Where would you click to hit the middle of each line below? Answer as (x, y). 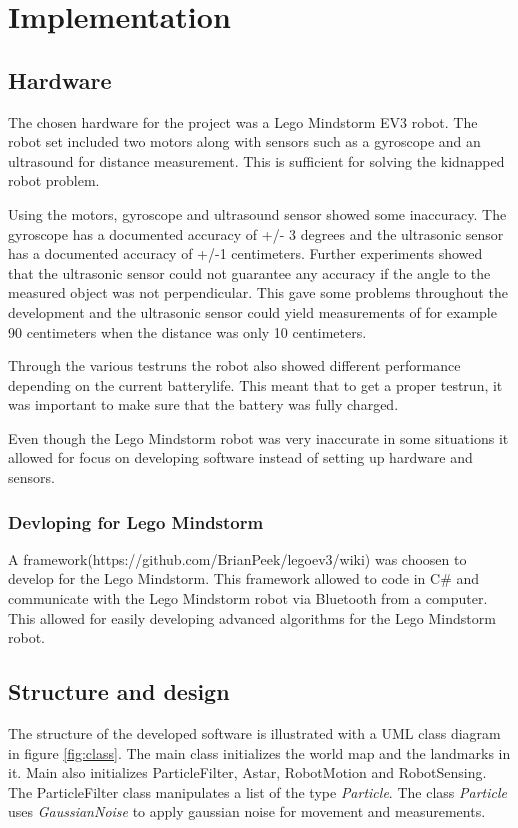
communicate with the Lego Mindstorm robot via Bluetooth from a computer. (248, 598)
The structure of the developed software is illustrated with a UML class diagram (254, 733)
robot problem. (54, 180)
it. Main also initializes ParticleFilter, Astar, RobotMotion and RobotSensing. (247, 772)
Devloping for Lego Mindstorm (136, 521)
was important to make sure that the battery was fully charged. (203, 404)
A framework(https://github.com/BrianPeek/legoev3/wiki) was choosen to (237, 558)
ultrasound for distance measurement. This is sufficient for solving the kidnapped (256, 160)
